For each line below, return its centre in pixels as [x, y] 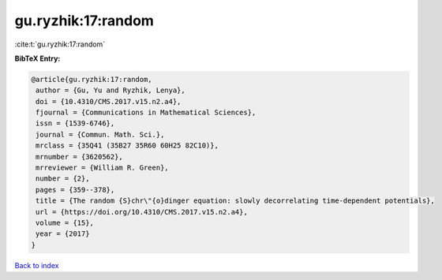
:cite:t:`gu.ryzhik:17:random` [60, 44]
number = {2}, [63, 179]
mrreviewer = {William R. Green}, [102, 168]
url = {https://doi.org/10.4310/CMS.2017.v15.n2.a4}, [142, 212]
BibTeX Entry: [37, 58]
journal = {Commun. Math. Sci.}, [100, 134]
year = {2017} [63, 234]
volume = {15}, [65, 223]
